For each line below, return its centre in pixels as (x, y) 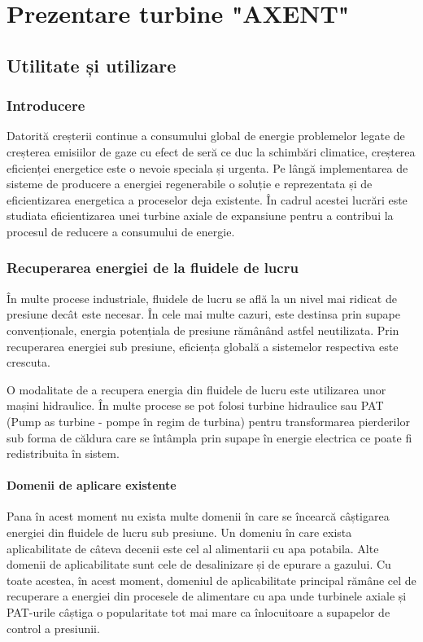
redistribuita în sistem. (63, 453)
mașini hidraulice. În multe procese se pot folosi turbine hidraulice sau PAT (195, 405)
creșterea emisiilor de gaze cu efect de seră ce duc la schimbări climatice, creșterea (211, 151)
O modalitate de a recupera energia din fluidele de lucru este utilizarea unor (196, 389)
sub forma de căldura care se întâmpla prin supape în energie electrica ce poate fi (209, 437)
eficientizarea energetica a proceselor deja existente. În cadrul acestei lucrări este (207, 199)
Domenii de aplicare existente (92, 485)
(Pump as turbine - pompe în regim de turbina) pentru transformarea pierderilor (208, 421)
